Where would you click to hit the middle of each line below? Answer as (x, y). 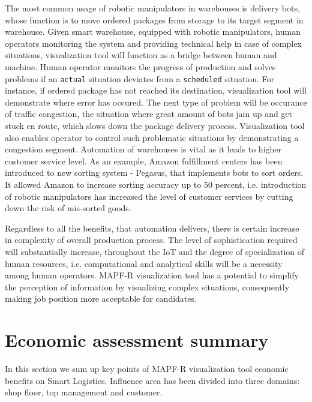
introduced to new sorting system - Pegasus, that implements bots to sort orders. (154, 172)
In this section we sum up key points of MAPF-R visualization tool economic (147, 369)
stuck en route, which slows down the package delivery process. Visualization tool (155, 125)
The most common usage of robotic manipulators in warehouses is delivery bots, (152, 8)
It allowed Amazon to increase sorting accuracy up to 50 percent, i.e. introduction (156, 184)
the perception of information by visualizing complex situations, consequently (147, 286)
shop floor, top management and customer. (84, 392)
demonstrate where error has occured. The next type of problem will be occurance (156, 102)
